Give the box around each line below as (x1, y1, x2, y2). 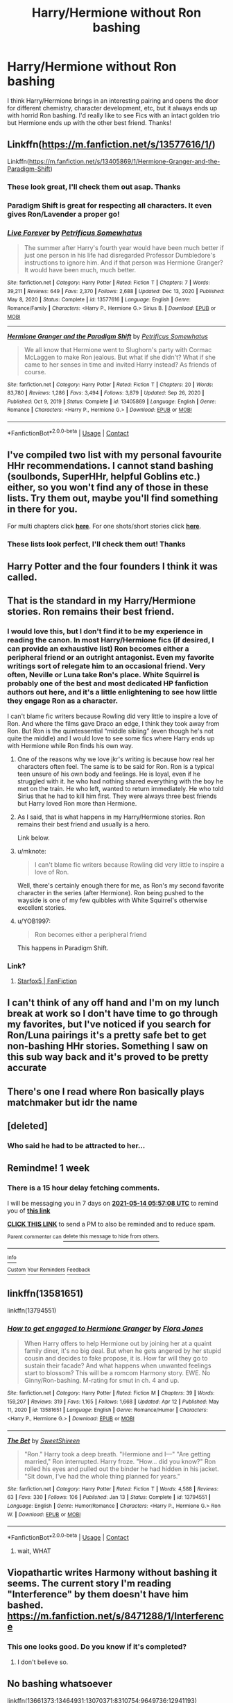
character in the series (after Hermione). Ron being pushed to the (17, 888, 205, 897)
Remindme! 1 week (7, 1162, 90, 1174)
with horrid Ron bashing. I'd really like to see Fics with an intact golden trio (7, 111, 221, 119)
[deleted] (7, 1120, 49, 1132)
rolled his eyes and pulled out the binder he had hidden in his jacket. (24, 1464, 220, 1473)
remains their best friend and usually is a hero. (17, 820, 150, 828)
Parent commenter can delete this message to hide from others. (7, 1233, 159, 1240)
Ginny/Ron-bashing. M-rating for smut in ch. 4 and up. (24, 1377, 180, 1385)
